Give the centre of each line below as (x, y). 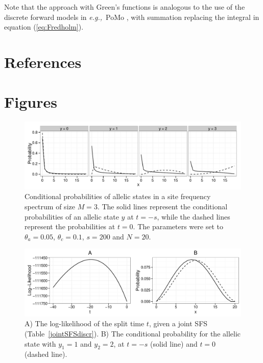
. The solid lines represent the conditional (162, 206)
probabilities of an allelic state (72, 216)
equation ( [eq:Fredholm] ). (44, 27)
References (43, 62)
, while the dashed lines (194, 216)
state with (40, 343)
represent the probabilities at (70, 226)
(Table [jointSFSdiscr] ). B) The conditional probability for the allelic (133, 334)
